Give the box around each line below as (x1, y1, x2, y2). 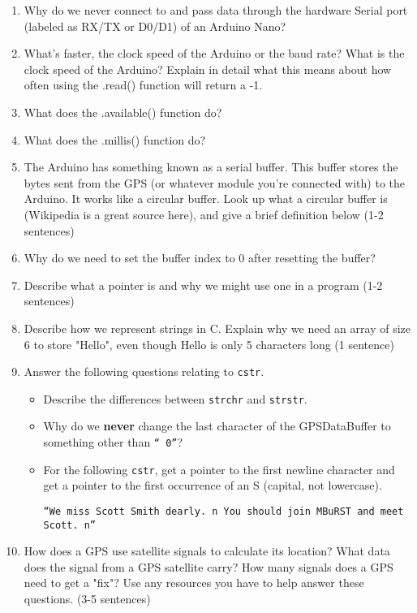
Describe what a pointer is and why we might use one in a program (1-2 (24, 276, 383, 293)
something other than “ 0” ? (43, 434, 183, 450)
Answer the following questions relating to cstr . (24, 363, 264, 380)
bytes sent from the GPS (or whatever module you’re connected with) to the (24, 174, 405, 191)
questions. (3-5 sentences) (24, 590, 151, 607)
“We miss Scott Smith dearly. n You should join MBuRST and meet (43, 505, 404, 517)
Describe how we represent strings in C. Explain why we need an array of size (24, 319, 411, 336)
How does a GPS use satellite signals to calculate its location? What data (24, 542, 390, 559)
